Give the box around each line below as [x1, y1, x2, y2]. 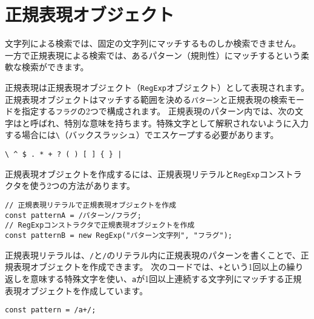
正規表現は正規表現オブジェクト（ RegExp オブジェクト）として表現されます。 [5, 81, 310, 93]
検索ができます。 [21, 61, 89, 73]
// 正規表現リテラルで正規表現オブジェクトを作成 [5, 201, 177, 210]
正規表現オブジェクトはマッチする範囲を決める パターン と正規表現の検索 [5, 93, 287, 105]
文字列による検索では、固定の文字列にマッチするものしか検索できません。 [5, 37, 301, 50]
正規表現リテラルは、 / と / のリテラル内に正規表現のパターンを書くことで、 [5, 248, 301, 261]
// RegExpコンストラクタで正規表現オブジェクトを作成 [5, 221, 195, 230]
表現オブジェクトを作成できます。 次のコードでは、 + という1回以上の [13, 260, 287, 273]
